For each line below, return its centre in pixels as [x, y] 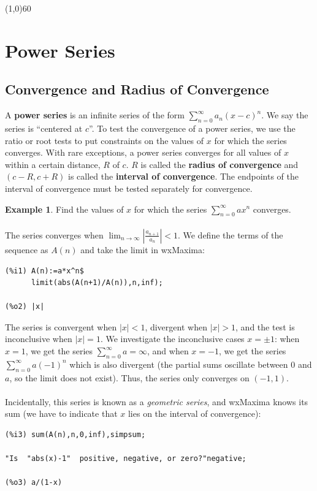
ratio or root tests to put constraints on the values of [105, 140]
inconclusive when [39, 339]
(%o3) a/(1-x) [34, 483]
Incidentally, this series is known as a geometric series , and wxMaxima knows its [157, 401]
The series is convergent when [61, 326]
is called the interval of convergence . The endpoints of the [183, 176]
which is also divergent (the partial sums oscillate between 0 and [191, 364]
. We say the [285, 115]
